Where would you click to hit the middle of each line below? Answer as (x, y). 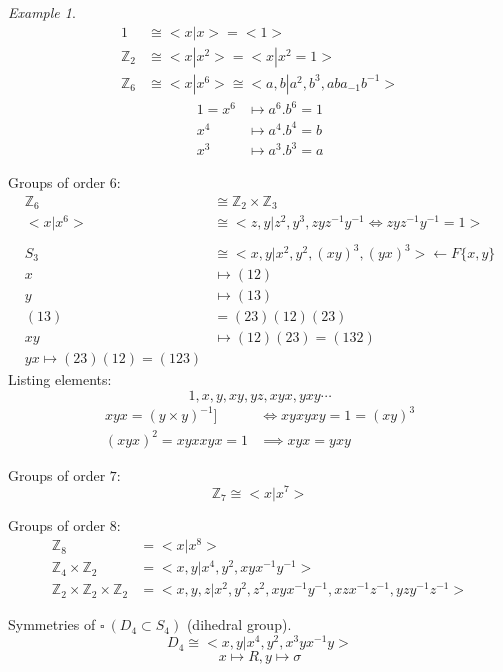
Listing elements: (60, 379)
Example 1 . (42, 12)
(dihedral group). (239, 624)
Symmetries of (52, 624)
